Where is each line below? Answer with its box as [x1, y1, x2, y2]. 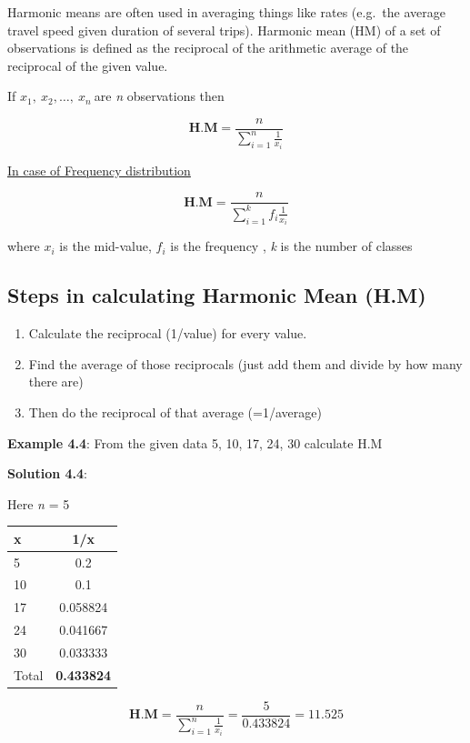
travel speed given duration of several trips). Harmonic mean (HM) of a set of [7, 20, 441, 39]
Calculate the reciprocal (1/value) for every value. [28, 324, 307, 343]
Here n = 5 [7, 494, 70, 513]
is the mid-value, [59, 236, 152, 256]
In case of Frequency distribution [7, 160, 191, 179]
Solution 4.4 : [7, 464, 87, 483]
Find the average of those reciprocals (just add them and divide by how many [28, 354, 463, 373]
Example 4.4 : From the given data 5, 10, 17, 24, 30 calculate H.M [7, 433, 383, 452]
